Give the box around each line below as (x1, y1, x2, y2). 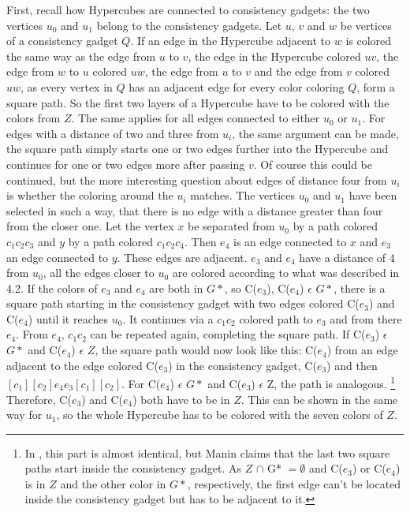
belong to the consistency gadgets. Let (96, 17, 282, 33)
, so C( (224, 279, 258, 296)
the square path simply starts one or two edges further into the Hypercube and (6, 140, 389, 157)
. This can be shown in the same (240, 391, 398, 407)
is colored (345, 32, 392, 49)
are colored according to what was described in (172, 264, 400, 281)
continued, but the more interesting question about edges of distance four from (6, 171, 387, 188)
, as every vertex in (20, 78, 113, 95)
